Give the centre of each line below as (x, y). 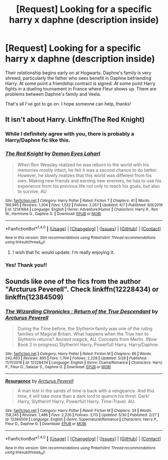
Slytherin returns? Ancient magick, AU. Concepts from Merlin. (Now (87, 339)
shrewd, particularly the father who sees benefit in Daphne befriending (78, 78)
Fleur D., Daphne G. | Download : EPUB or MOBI (46, 424)
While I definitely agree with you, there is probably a (70, 134)
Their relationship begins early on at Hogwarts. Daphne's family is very (78, 73)
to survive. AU (32, 191)
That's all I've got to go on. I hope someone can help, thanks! (68, 103)
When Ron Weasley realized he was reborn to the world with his (83, 165)
